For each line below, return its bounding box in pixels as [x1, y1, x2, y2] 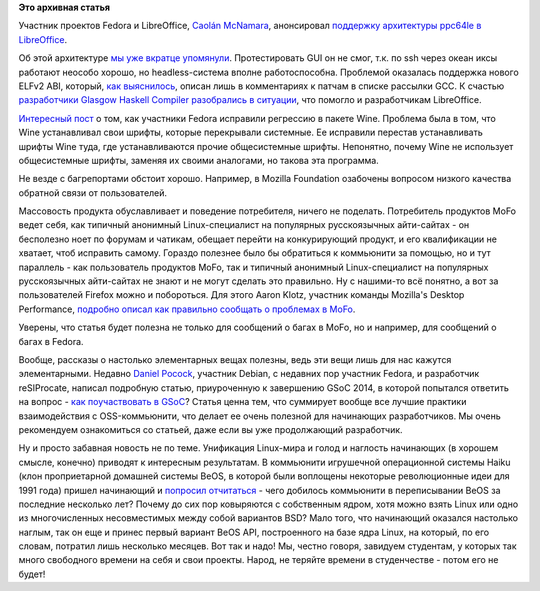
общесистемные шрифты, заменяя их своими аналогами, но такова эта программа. [18, 154, 379, 166]
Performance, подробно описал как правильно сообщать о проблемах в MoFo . [18, 303, 356, 315]
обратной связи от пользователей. [18, 186, 168, 199]
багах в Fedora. [18, 335, 84, 347]
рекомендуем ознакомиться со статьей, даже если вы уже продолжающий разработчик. [18, 423, 404, 435]
